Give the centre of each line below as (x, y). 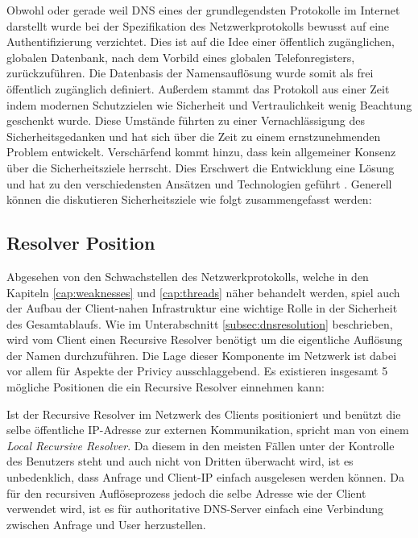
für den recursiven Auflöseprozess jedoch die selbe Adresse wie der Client (186, 492)
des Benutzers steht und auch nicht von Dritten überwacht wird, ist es (180, 461)
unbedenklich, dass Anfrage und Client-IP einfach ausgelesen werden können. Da (205, 477)
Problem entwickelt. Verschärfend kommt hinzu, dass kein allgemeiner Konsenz (201, 152)
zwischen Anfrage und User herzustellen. (106, 524)
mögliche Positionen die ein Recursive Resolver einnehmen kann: (166, 387)
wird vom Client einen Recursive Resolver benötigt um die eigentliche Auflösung (205, 339)
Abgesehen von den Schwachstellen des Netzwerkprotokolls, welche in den (188, 276)
